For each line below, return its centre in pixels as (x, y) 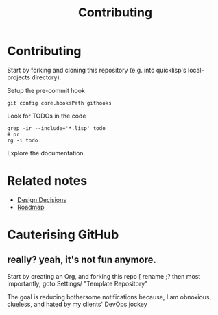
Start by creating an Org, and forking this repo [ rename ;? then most (104, 276)
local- (196, 70)
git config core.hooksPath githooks (59, 103)
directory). (47, 77)
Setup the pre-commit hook (46, 90)
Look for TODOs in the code (47, 116)
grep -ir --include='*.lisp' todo (57, 128)
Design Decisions (42, 199)
